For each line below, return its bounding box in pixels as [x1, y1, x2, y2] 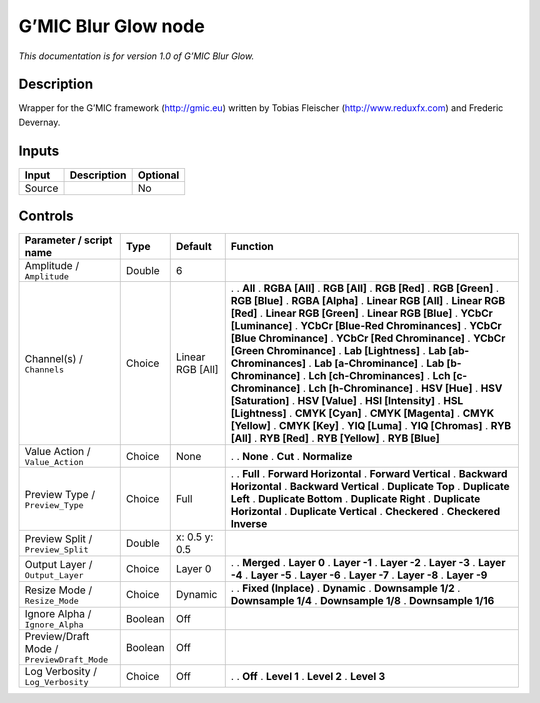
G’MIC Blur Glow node [18, 15, 205, 37]
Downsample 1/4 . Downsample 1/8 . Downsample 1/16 [230, 594, 495, 608]
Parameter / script [24, 233, 113, 247]
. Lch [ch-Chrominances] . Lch [302, 369, 451, 383]
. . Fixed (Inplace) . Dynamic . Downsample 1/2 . [230, 581, 461, 595]
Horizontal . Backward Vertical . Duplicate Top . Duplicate [230, 480, 510, 494]
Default [175, 240, 212, 254]
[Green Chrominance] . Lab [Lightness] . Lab [230, 344, 447, 358]
